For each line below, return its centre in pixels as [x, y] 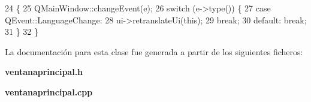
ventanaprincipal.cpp [49, 91]
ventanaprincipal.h [44, 72]
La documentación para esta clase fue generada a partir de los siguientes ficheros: [154, 51]
